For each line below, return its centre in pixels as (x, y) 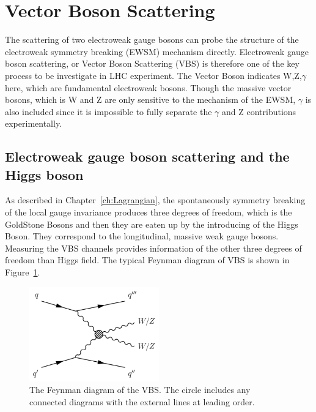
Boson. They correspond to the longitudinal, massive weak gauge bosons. (142, 236)
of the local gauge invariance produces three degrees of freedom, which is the (149, 212)
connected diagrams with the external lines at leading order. (142, 401)
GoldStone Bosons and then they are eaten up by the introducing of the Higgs (152, 224)
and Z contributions (259, 111)
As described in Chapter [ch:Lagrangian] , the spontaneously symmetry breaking (155, 200)
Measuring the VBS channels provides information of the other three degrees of (153, 248)
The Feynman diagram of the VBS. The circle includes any (140, 390)
